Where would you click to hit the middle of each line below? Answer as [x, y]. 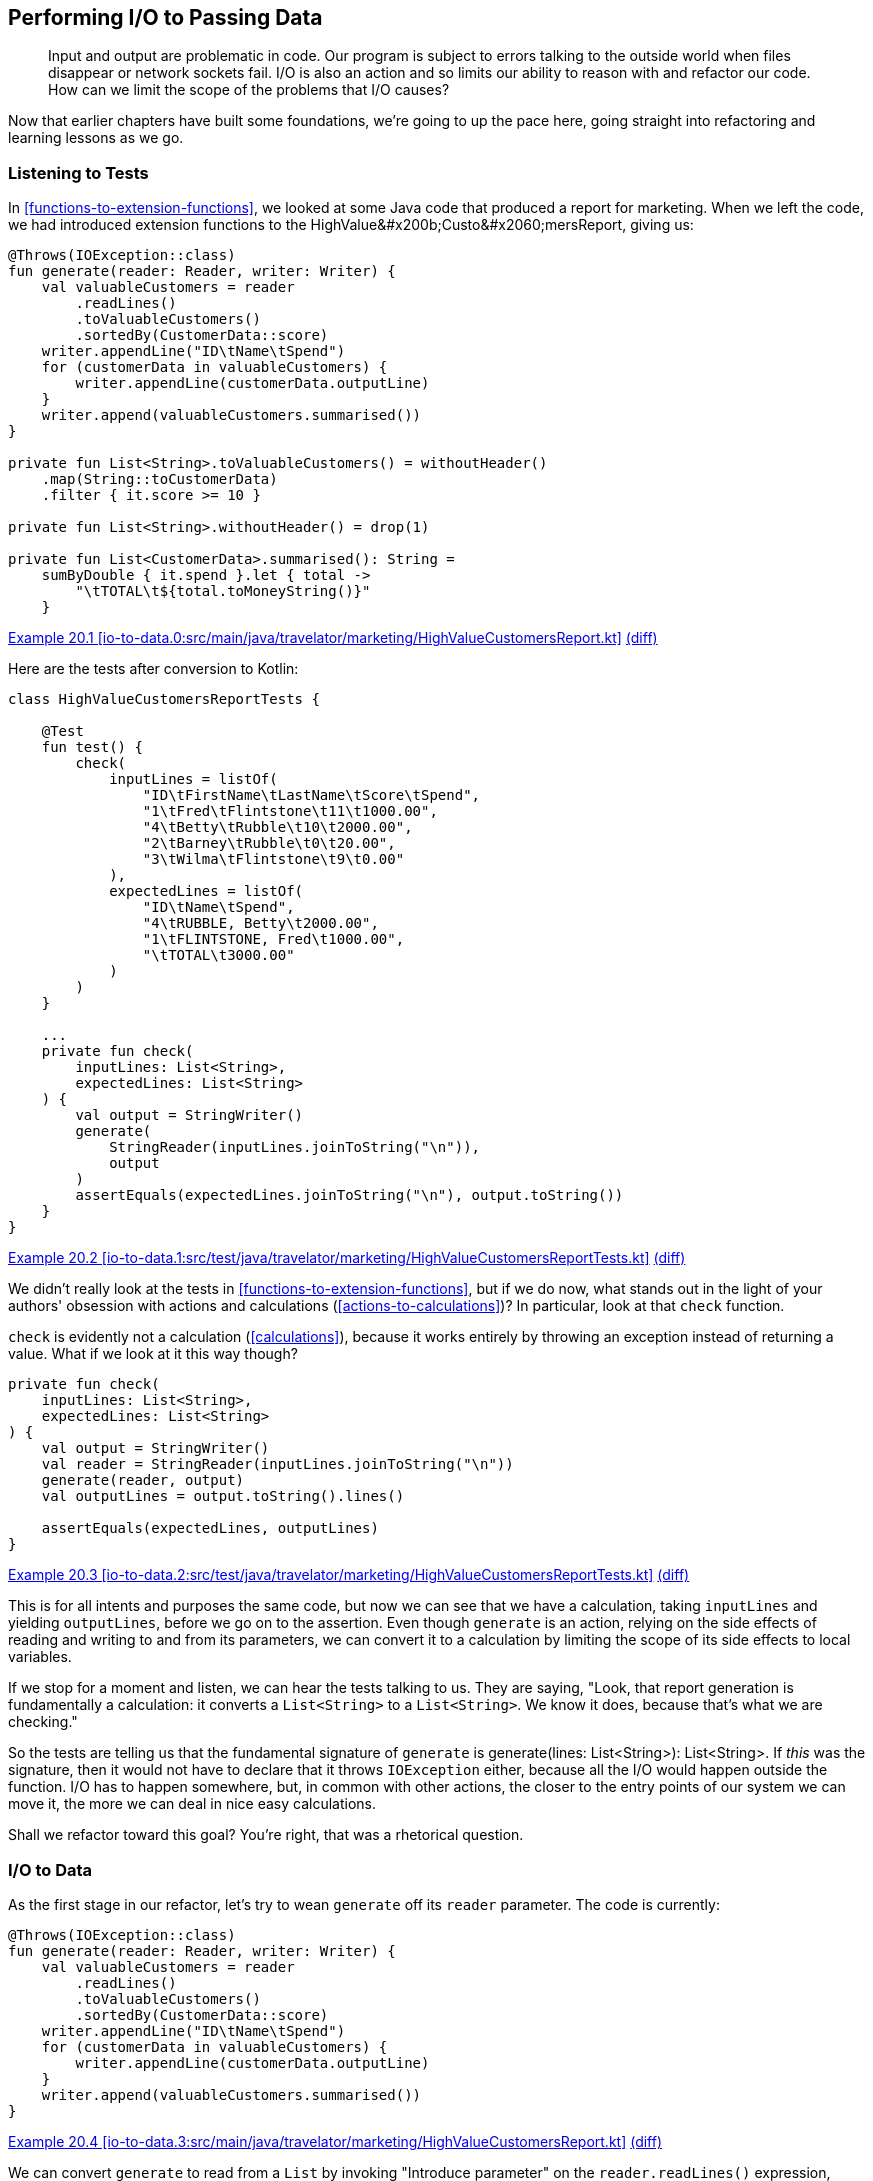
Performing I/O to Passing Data [165, 17]
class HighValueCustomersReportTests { [164, 699]
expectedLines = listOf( [206, 891]
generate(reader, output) [143, 1480]
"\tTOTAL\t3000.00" [218, 955]
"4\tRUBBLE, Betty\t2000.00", [260, 923]
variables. [40, 1657]
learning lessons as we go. [96, 138]
